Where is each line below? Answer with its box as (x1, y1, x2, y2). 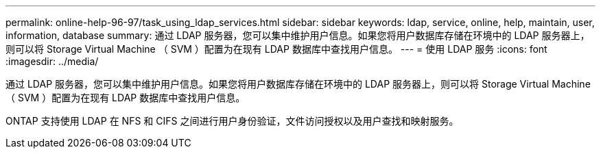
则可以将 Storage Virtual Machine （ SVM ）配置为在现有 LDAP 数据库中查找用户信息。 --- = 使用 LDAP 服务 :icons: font (5, 43, 547, 55)
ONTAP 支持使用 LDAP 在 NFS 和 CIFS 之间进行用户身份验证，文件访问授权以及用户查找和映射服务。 (5, 115, 459, 127)
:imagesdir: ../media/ (5, 55, 99, 67)
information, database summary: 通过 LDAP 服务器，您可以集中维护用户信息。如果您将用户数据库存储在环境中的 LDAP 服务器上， (5, 29, 590, 41)
